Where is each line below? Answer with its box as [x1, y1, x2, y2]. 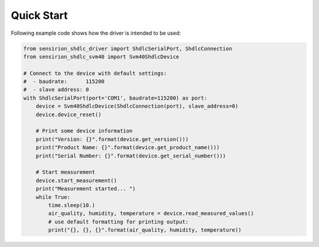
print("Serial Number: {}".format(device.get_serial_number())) [35, 152, 226, 159]
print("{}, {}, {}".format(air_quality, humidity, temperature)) [48, 227, 242, 233]
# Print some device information [35, 127, 133, 134]
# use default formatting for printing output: [48, 218, 189, 225]
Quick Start [11, 9, 68, 22]
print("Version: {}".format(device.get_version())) [35, 136, 189, 143]
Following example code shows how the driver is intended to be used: [11, 29, 181, 37]
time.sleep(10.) [48, 202, 96, 209]
